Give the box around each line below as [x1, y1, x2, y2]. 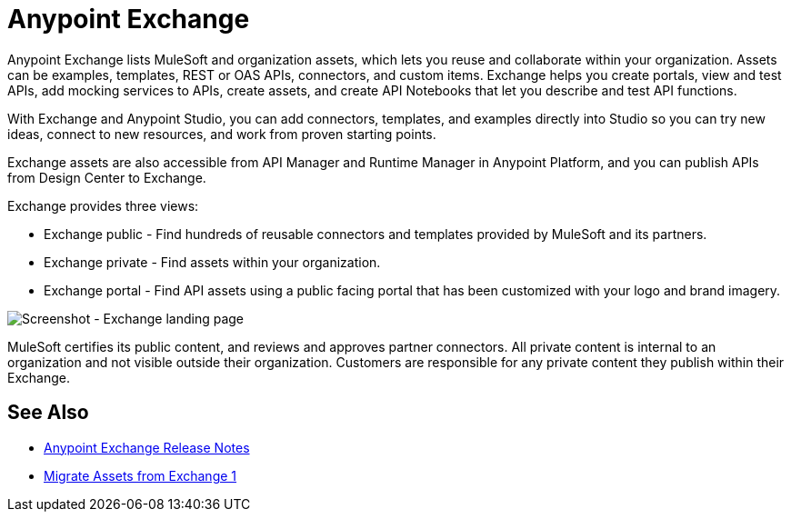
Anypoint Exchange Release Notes [44, 439, 250, 455]
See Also [7, 401, 89, 424]
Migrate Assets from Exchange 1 [44, 467, 237, 484]
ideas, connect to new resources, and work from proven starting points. [7, 125, 436, 142]
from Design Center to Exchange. [7, 169, 206, 185]
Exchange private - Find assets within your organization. [44, 254, 381, 270]
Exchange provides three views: [7, 197, 199, 214]
